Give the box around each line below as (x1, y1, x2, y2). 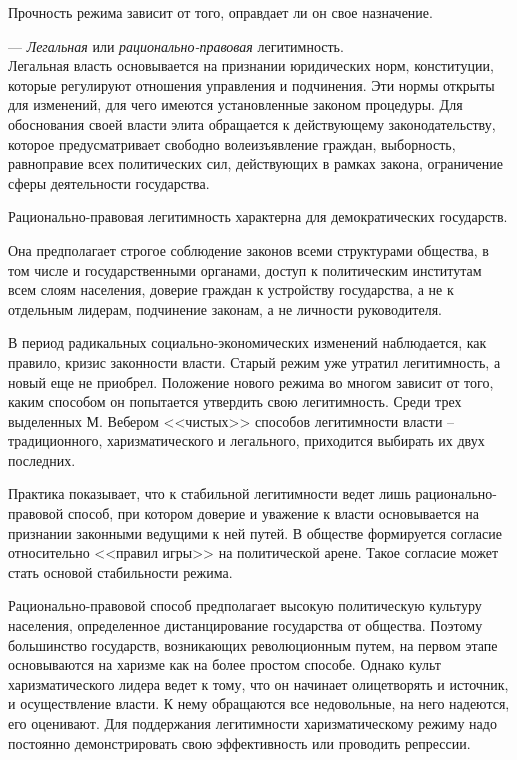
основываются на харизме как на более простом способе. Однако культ (8, 654, 441, 675)
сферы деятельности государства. (8, 172, 210, 193)
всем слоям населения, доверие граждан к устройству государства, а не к (8, 279, 454, 300)
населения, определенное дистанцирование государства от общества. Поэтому (8, 615, 483, 636)
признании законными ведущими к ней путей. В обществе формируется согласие (8, 522, 502, 543)
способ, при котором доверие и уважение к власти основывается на (67, 503, 479, 524)
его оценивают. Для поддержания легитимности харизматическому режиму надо (8, 713, 497, 733)
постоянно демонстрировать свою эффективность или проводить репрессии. (8, 732, 471, 753)
